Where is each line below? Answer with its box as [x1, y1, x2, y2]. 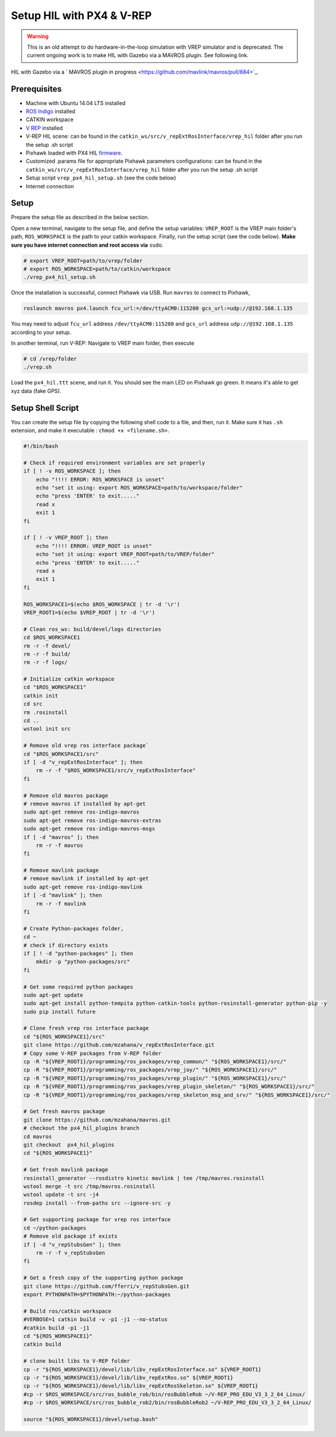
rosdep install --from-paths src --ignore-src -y [23, 1199, 171, 1206]
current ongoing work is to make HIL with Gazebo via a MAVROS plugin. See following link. [27, 52, 249, 59]
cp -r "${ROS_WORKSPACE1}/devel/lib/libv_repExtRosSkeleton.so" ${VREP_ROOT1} [23, 1382, 258, 1389]
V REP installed [26, 124, 63, 131]
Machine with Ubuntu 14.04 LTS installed [26, 99, 126, 106]
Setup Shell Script [11, 403, 80, 413]
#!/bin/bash [23, 443, 59, 450]
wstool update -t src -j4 [23, 1192, 99, 1198]
